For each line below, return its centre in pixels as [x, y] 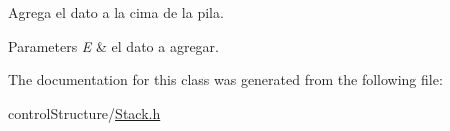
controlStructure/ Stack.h [84, 112]
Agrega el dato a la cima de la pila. [116, 12]
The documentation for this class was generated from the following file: [225, 79]
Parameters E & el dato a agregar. [113, 45]
